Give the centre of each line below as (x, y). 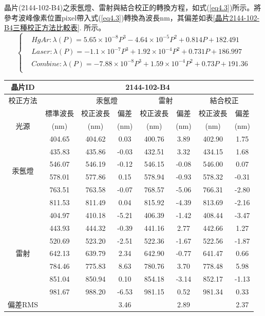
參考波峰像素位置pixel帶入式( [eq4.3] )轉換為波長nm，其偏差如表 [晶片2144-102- (132, 17)
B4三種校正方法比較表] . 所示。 (55, 27)
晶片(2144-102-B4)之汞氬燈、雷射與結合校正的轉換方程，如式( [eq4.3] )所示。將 (133, 7)
